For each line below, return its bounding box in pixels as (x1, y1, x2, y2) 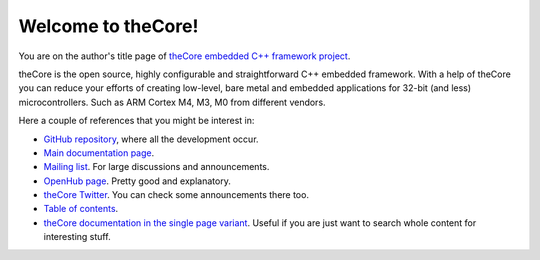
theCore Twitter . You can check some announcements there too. (43, 189, 310, 201)
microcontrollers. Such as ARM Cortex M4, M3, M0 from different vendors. (18, 96, 326, 108)
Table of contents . (43, 203, 119, 215)
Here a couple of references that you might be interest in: (18, 115, 255, 127)
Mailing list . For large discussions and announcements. (43, 161, 270, 173)
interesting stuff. (43, 231, 111, 243)
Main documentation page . (43, 146, 155, 159)
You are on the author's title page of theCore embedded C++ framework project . (18, 50, 351, 62)
